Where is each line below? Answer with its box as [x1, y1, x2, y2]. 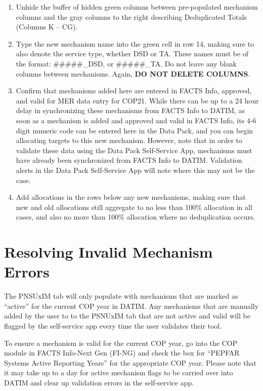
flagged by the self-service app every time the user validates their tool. [4, 320, 222, 331]
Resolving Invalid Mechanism [4, 241, 213, 262]
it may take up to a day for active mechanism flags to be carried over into [4, 367, 233, 378]
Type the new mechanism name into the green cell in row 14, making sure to [16, 38, 254, 49]
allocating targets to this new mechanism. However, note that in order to [16, 135, 242, 146]
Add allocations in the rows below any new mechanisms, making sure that [16, 192, 246, 202]
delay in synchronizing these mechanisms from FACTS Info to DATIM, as [16, 105, 245, 116]
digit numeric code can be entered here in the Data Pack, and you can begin [16, 125, 253, 135]
